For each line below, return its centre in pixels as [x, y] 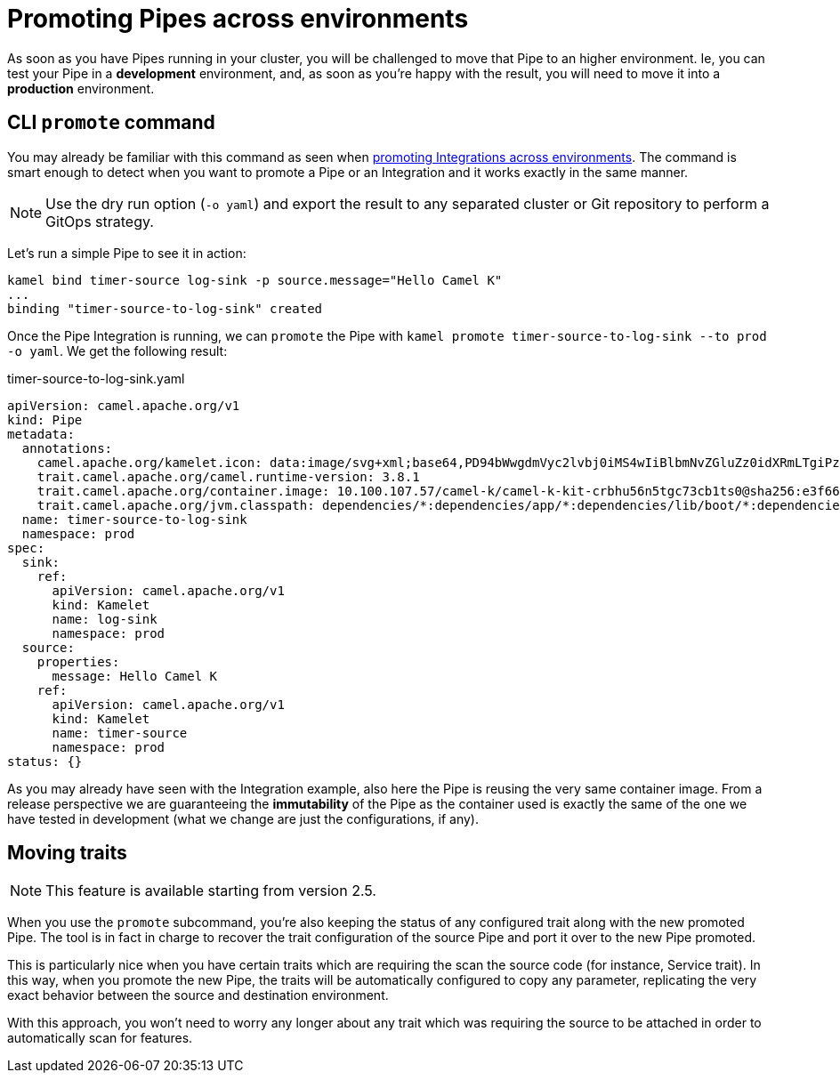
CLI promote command [111, 123]
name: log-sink [105, 619]
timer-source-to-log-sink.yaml [96, 378]
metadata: [41, 434]
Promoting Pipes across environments [238, 19]
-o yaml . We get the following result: [117, 351]
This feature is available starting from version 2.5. [211, 891]
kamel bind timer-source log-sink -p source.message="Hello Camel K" [255, 280]
